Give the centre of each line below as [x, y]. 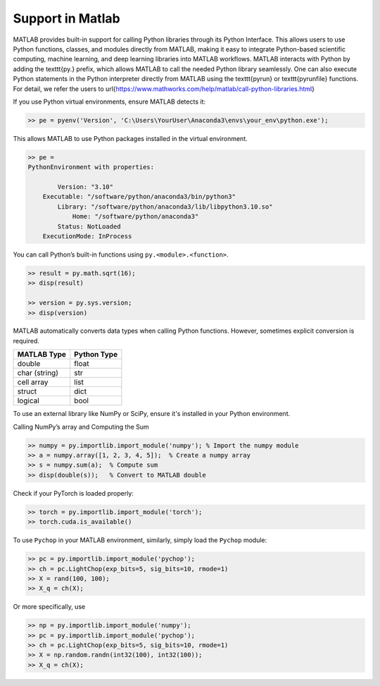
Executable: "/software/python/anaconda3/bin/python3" [139, 197]
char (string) [38, 373]
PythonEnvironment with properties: [91, 167]
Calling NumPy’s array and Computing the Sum [81, 427]
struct [27, 391]
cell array [33, 382]
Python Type [96, 355]
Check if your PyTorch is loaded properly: [73, 493]
